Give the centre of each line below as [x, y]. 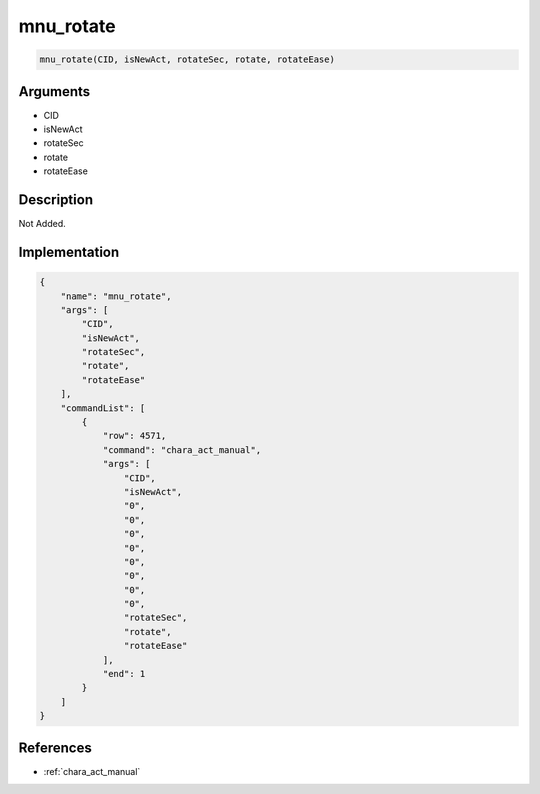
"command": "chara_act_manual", [182, 449]
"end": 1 [124, 674]
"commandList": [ [103, 408]
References [55, 747]
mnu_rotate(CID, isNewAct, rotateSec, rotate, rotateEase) [187, 59]
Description [56, 200]
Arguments [54, 91]
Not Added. [42, 224]
